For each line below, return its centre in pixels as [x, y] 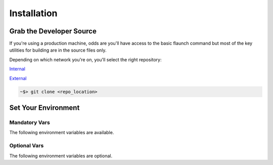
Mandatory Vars [30, 122]
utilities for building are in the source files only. [58, 50]
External [18, 78]
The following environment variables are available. [62, 133]
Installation [33, 13]
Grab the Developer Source [53, 31]
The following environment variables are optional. [61, 156]
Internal [17, 69]
